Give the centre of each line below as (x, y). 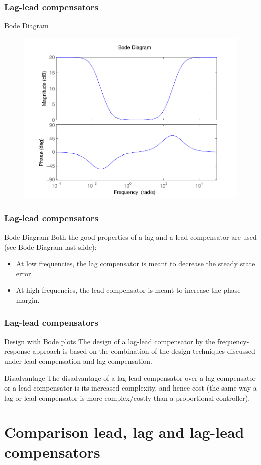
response (17, 351)
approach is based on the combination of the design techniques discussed (144, 351)
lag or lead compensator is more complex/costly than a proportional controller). (127, 397)
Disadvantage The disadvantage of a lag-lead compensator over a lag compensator (130, 378)
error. (24, 273)
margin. (28, 300)
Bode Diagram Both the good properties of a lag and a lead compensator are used (130, 236)
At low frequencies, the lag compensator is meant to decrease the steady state (136, 263)
